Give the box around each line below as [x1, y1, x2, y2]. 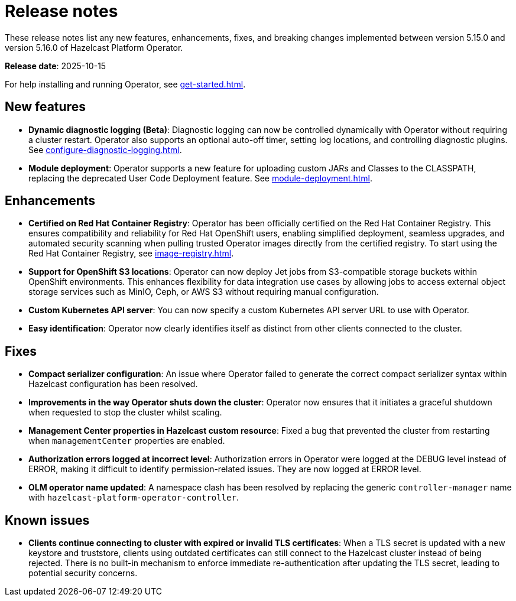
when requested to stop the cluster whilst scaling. [28, 407, 222, 418]
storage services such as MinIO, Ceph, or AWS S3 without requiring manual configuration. [28, 287, 379, 297]
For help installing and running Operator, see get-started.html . [5, 79, 246, 89]
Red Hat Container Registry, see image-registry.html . [28, 248, 234, 259]
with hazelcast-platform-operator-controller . [28, 492, 239, 503]
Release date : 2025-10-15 [5, 60, 106, 71]
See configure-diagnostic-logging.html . [28, 144, 182, 155]
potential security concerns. [28, 568, 138, 579]
